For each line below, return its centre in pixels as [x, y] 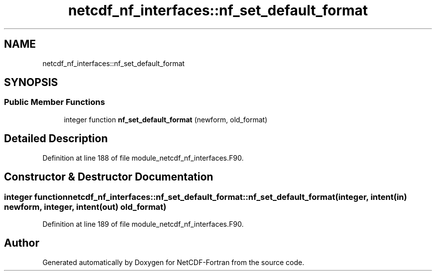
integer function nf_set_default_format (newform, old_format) [166, 119]
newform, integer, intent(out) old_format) [85, 207]
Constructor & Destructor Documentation [109, 177]
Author [22, 243]
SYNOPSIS [31, 83]
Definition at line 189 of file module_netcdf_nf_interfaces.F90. [143, 224]
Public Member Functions [54, 102]
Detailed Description [56, 139]
